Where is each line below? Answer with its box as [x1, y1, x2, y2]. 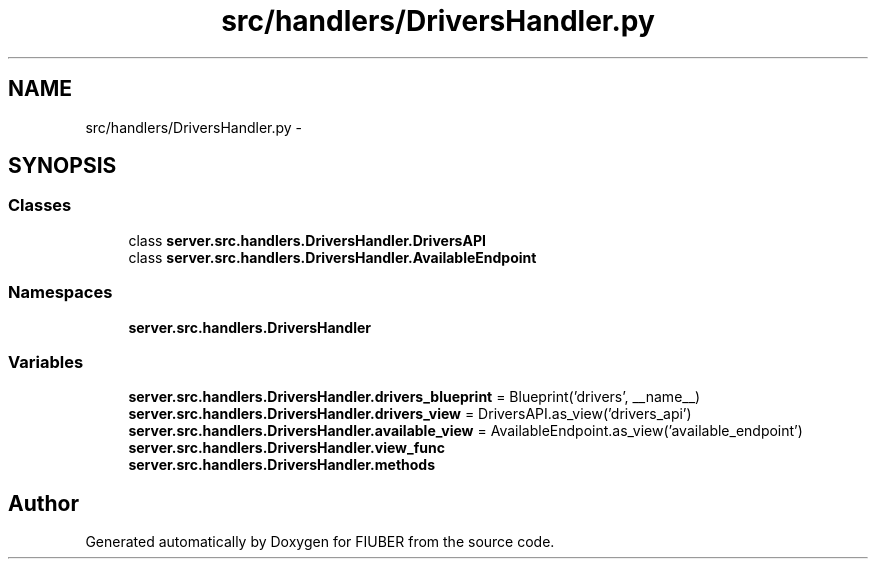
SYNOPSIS [8, 153, 117, 179]
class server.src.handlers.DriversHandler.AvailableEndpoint [128, 248, 537, 266]
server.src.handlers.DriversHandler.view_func [128, 439, 445, 457]
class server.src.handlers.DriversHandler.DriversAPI [128, 231, 486, 249]
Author [8, 490, 79, 516]
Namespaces [8, 282, 113, 303]
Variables [8, 351, 84, 372]
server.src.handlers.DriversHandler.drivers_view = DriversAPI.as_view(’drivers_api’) [128, 405, 692, 423]
